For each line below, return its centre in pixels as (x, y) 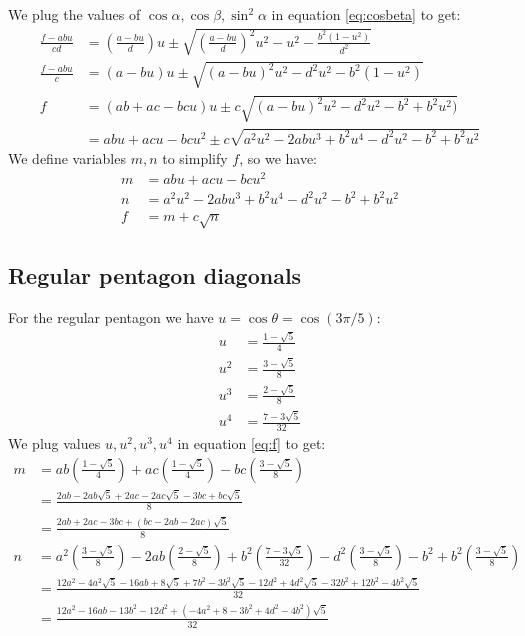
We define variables (67, 157)
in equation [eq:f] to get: (251, 442)
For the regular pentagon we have (111, 317)
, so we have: (278, 157)
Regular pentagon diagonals (155, 275)
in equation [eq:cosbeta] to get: (366, 14)
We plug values (54, 442)
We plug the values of (74, 14)
